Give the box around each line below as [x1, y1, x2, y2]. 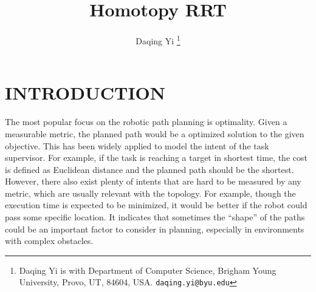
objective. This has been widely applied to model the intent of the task [5, 139, 269, 152]
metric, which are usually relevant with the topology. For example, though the [5, 186, 296, 199]
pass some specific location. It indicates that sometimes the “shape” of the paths [5, 211, 305, 223]
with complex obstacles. [5, 234, 94, 247]
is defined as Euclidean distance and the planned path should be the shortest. [5, 163, 294, 175]
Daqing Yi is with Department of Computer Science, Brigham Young [19, 263, 276, 276]
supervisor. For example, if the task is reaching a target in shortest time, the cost [5, 151, 307, 164]
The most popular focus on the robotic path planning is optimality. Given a [5, 115, 287, 128]
